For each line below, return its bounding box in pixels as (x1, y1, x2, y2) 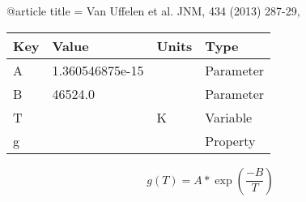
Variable (205, 107, 253, 127)
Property (205, 131, 256, 150)
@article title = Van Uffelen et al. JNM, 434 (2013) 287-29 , (6, 2, 300, 19)
